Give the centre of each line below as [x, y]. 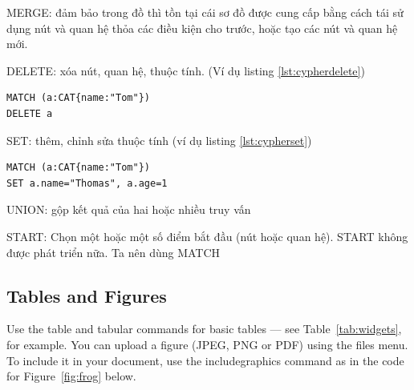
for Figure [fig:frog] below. [71, 376]
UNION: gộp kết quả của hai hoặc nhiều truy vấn [129, 209]
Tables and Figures [87, 295]
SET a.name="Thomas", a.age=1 [87, 183]
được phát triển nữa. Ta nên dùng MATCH [114, 252]
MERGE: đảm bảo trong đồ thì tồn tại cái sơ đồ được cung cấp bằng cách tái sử [205, 12]
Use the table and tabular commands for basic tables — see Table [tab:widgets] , [204, 329]
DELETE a [30, 113]
